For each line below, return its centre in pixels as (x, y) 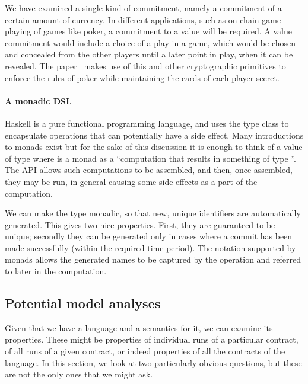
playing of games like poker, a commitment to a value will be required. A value (148, 31)
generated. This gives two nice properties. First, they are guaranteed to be (140, 224)
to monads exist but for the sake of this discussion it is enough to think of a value (154, 147)
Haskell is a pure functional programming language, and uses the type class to (147, 123)
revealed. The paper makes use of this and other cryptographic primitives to (145, 65)
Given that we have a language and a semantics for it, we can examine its (139, 327)
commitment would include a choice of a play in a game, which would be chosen (150, 42)
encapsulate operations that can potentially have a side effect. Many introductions (154, 135)
